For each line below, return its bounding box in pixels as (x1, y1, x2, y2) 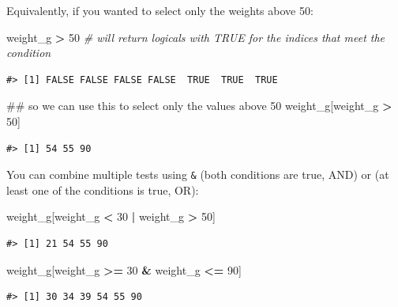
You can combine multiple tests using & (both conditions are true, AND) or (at (6, 166, 389, 183)
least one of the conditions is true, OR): (6, 181, 199, 198)
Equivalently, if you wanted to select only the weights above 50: (6, 2, 314, 18)
